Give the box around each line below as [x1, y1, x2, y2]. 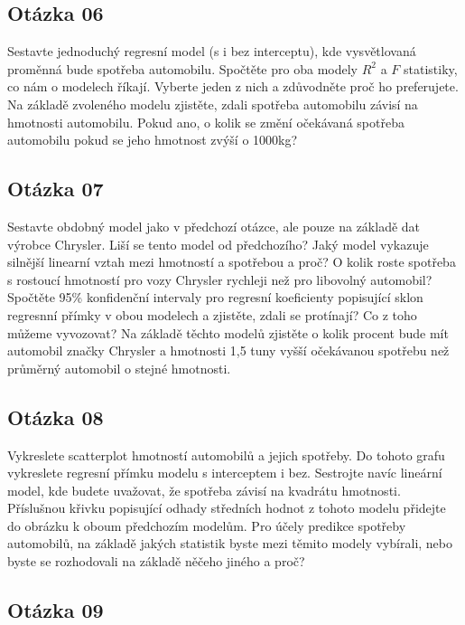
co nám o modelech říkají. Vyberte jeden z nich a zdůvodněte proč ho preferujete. [7, 77, 459, 96]
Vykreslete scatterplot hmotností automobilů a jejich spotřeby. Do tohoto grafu [7, 445, 445, 464]
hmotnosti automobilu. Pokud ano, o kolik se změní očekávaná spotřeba [7, 112, 405, 131]
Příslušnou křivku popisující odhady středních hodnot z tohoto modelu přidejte [7, 498, 446, 517]
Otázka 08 [7, 402, 104, 431]
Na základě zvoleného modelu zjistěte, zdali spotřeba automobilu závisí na [7, 94, 418, 113]
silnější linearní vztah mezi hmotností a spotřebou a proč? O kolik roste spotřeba [7, 252, 456, 271]
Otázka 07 [7, 175, 104, 203]
